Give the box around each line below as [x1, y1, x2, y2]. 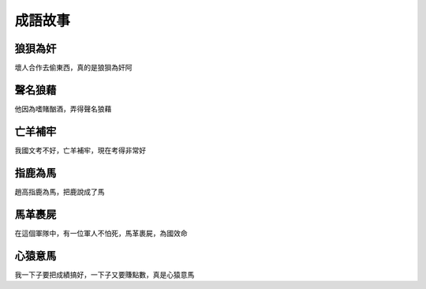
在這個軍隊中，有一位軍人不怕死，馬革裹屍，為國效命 [14, 228, 188, 238]
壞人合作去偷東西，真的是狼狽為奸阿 [14, 63, 133, 73]
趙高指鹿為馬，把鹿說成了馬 [14, 186, 105, 197]
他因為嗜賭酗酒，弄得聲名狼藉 [14, 103, 112, 114]
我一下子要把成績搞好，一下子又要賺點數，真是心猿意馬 [14, 269, 195, 280]
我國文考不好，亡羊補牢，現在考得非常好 [14, 145, 146, 155]
